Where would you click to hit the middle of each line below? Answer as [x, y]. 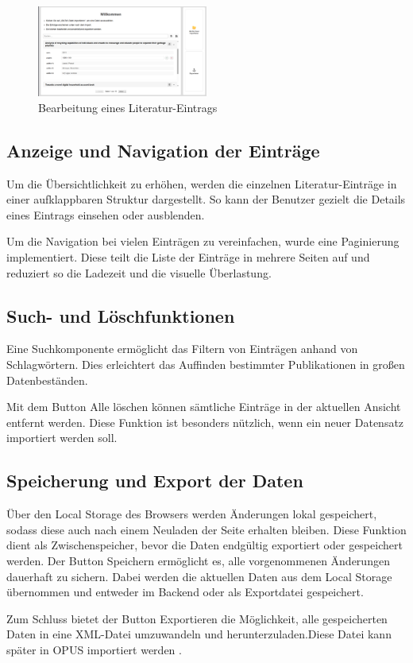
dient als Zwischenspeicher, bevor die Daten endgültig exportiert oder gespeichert [205, 545]
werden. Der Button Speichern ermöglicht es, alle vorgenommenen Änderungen [198, 560]
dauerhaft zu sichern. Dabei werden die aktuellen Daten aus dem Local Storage [199, 576]
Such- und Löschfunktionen [121, 315]
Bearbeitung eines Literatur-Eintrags [128, 107]
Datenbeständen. [47, 380]
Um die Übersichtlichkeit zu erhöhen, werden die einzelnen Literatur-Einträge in [202, 183]
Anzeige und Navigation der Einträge [163, 150]
